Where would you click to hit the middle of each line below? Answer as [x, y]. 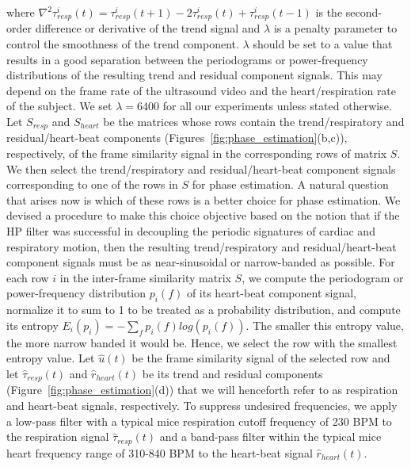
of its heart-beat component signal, [271, 293]
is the [329, 12]
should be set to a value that [323, 44]
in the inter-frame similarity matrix [145, 277]
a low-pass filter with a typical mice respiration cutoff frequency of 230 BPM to [199, 421]
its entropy [32, 325]
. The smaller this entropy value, [325, 325]
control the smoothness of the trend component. [123, 44]
